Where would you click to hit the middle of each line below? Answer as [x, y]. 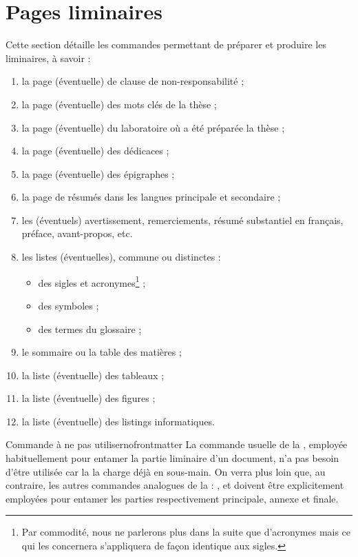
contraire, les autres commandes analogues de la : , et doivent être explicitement [175, 485]
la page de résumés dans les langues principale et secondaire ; [151, 197]
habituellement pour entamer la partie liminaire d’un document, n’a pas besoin [172, 458]
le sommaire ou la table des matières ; [102, 352]
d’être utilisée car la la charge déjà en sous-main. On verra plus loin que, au [166, 471]
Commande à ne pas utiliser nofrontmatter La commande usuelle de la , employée [177, 444]
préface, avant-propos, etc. [77, 233]
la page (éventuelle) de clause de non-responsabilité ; [133, 81]
